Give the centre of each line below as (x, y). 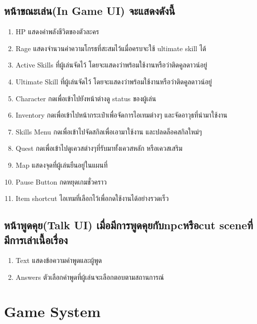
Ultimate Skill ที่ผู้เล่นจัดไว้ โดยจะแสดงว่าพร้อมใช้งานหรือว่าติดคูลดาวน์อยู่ (114, 81)
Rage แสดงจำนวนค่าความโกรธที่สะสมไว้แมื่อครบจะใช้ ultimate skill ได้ (111, 48)
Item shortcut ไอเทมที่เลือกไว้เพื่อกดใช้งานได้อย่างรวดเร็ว (92, 198)
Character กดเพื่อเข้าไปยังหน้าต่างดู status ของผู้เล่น (86, 98)
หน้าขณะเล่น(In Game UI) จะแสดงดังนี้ (90, 11)
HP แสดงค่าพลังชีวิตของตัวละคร (57, 32)
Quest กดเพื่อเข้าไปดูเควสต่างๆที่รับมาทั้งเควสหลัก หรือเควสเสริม (99, 148)
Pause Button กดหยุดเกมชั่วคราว (61, 181)
